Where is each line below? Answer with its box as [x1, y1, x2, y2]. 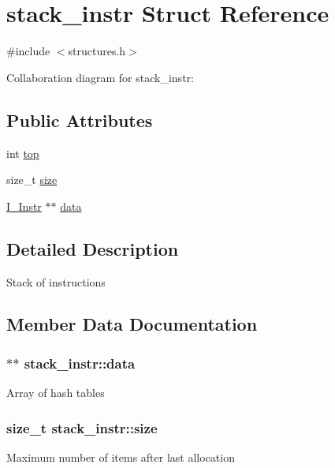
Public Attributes [6, 107, 153, 132]
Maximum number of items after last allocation [6, 448, 235, 465]
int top [6, 144, 39, 161]
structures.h [68, 43, 126, 59]
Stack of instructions [6, 273, 106, 290]
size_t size [6, 171, 58, 188]
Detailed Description [6, 236, 179, 260]
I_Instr [6, 197, 42, 214]
